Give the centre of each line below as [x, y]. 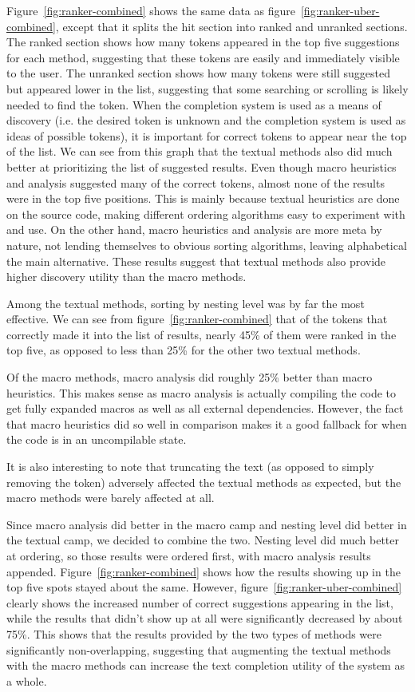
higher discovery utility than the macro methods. [126, 277]
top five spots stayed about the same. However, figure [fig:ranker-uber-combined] [204, 587]
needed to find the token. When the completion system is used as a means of [194, 104]
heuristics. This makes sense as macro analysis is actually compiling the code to [202, 392]
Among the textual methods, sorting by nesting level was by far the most [186, 303]
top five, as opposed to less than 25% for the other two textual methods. [184, 350]
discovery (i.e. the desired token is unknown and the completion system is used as [206, 120]
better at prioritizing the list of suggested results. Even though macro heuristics [202, 166]
